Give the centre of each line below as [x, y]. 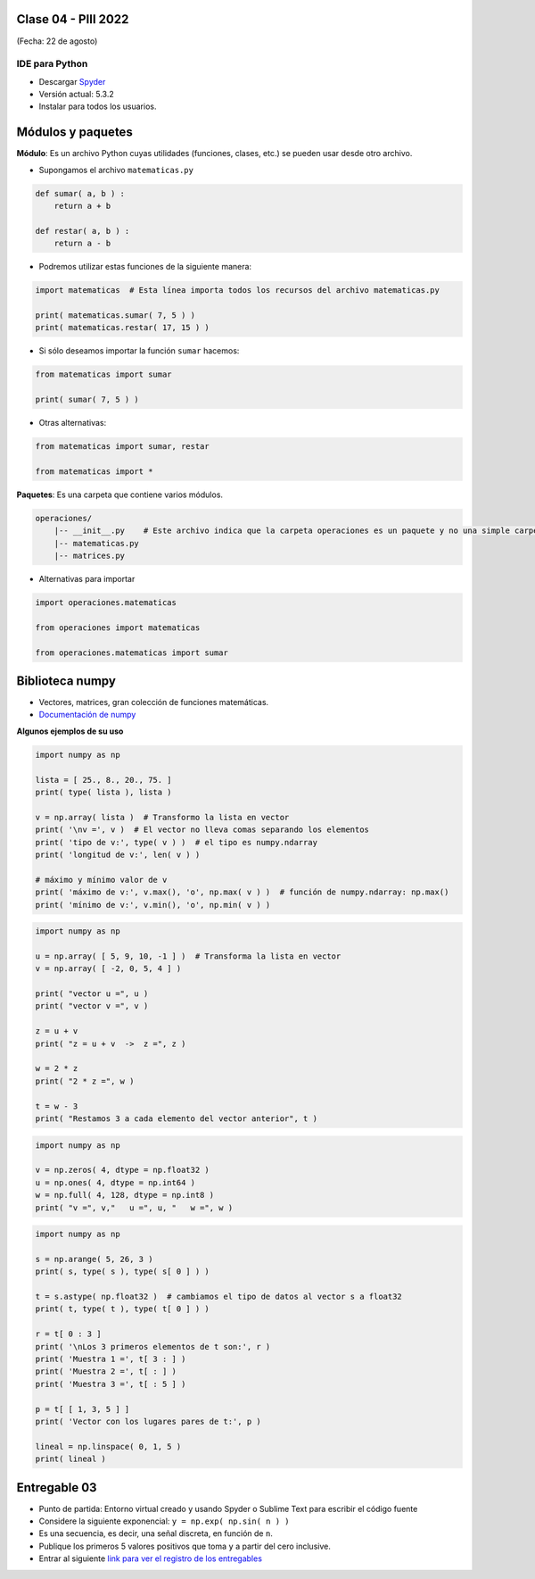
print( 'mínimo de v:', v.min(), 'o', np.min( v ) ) [153, 905]
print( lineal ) [71, 1459]
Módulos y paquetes [74, 133]
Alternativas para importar [87, 579]
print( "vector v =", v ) [92, 1006]
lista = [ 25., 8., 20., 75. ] [104, 780]
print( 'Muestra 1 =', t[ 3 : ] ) [111, 1359]
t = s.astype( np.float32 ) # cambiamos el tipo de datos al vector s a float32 [219, 1297]
